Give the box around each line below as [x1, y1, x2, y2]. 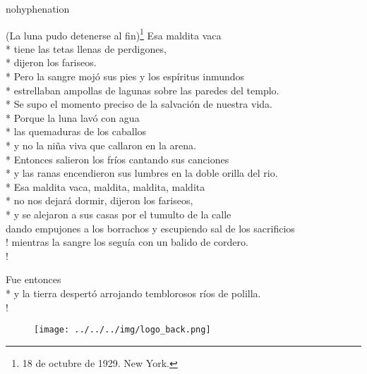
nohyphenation [6, 1, 70, 15]
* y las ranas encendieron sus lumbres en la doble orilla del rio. [6, 166, 278, 180]
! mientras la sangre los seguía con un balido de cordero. [6, 235, 248, 249]
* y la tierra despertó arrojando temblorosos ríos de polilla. [6, 285, 261, 300]
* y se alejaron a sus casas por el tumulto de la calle [6, 206, 231, 221]
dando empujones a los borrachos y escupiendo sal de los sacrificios [6, 220, 295, 235]
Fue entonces [6, 272, 61, 287]
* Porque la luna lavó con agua [6, 110, 140, 125]
